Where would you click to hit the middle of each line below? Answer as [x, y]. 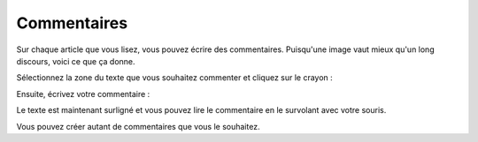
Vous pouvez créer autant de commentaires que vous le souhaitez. [138, 126]
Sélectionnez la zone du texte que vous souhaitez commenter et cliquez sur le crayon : [175, 78]
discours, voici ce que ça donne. [76, 61]
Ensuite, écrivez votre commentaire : [83, 93]
